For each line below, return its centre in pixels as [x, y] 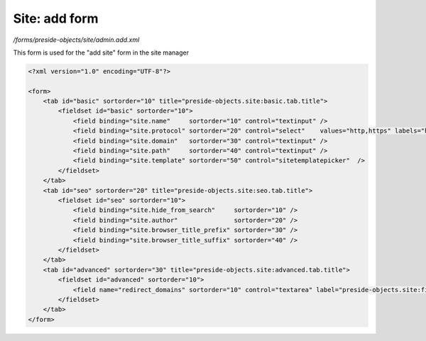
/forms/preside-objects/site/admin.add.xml [76, 40]
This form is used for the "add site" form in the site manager [101, 52]
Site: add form [56, 18]
